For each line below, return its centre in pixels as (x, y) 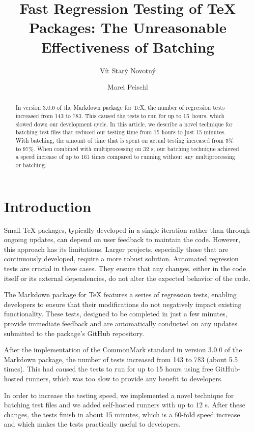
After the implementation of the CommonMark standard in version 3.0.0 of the (123, 350)
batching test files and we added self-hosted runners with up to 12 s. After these (125, 405)
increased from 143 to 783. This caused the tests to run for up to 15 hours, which (120, 116)
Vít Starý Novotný (128, 70)
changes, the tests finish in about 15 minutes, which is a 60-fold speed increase (122, 414)
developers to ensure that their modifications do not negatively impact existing (123, 304)
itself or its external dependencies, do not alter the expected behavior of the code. (127, 278)
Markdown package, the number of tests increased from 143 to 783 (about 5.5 (121, 359)
